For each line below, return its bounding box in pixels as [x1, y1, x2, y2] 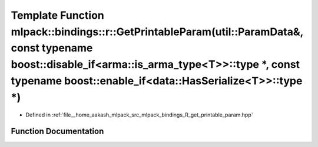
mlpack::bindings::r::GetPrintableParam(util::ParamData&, [11, 25, 303, 38]
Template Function [11, 9, 104, 22]
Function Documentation [11, 127, 104, 136]
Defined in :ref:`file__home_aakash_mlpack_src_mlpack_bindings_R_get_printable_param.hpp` [25, 111, 253, 118]
